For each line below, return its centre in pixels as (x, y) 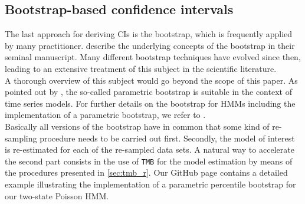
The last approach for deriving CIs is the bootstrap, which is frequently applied (149, 34)
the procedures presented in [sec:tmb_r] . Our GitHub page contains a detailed (146, 172)
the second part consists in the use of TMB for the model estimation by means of (149, 161)
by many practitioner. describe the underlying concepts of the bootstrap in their (150, 45)
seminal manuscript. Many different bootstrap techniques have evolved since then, (153, 57)
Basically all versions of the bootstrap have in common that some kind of (137, 126)
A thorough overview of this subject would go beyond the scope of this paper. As (151, 80)
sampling (21, 138)
